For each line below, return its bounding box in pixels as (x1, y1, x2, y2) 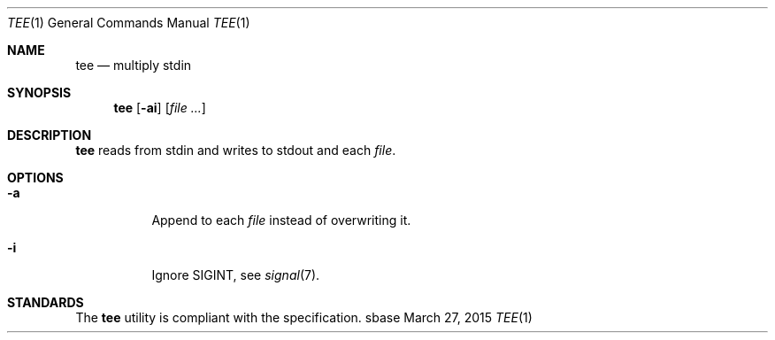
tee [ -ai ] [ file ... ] (113, 100, 206, 115)
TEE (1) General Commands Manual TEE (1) (7, 15, 250, 30)
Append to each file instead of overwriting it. (151, 212, 411, 228)
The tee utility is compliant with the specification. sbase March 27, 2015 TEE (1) (75, 310, 533, 325)
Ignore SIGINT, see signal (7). (151, 267, 320, 282)
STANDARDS (7, 295, 84, 310)
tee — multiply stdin (75, 58, 192, 73)
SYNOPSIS (7, 85, 72, 100)
